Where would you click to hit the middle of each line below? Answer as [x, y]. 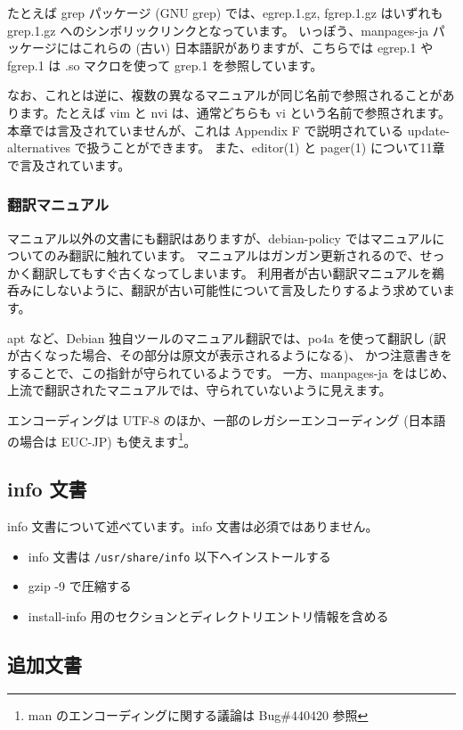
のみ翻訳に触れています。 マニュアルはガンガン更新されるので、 [232, 255]
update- [428, 130]
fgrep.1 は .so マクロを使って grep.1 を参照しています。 [165, 65]
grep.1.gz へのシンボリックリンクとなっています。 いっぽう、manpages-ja [218, 30]
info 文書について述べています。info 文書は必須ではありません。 [193, 525]
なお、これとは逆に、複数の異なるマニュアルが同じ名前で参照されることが [225, 95]
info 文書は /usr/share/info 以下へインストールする [179, 556]
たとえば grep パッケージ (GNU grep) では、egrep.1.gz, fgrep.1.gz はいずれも [225, 12]
